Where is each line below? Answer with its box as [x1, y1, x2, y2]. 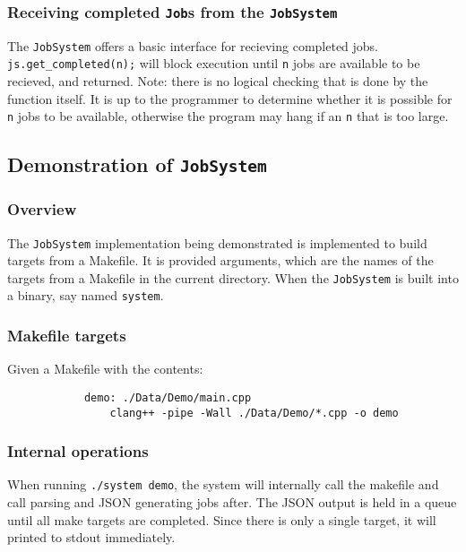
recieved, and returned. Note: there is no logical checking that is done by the [7, 72, 428, 91]
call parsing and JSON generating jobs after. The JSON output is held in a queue [7, 493, 457, 512]
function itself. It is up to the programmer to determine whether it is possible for [7, 89, 453, 108]
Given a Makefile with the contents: [7, 359, 203, 378]
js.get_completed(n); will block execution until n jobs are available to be [7, 54, 420, 73]
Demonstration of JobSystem [7, 151, 267, 178]
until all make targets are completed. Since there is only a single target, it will [7, 510, 436, 529]
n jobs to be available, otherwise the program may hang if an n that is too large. [7, 107, 449, 125]
